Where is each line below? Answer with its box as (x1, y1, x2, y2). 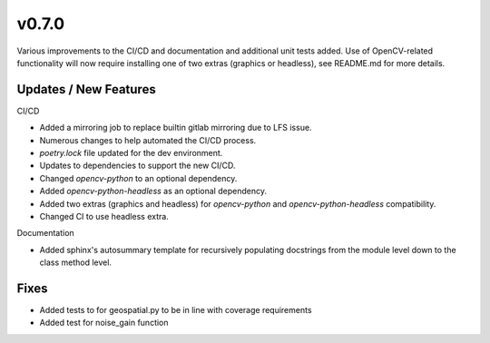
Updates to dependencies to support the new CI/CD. (39, 160, 236, 171)
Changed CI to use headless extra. (39, 211, 170, 221)
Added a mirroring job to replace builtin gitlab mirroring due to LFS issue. (39, 122, 312, 133)
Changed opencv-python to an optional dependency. (39, 172, 238, 183)
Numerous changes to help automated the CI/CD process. (39, 134, 257, 145)
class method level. (39, 257, 113, 268)
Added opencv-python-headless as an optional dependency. (39, 186, 268, 197)
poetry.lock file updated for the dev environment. (39, 148, 223, 159)
